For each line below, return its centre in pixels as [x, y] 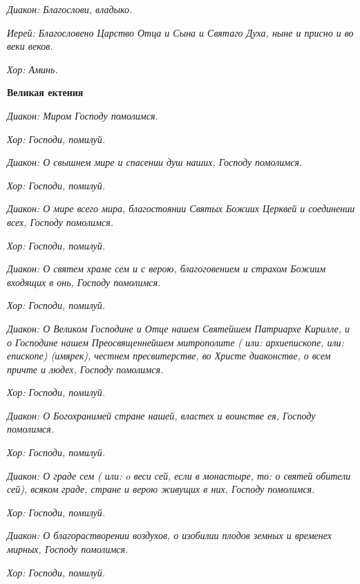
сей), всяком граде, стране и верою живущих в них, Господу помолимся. [161, 489]
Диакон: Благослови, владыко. [70, 9]
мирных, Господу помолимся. [68, 549]
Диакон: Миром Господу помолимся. [83, 115]
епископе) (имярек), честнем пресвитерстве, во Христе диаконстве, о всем [169, 356]
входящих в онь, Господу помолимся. [84, 282]
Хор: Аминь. [32, 69]
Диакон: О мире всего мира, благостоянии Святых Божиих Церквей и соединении [181, 208]
